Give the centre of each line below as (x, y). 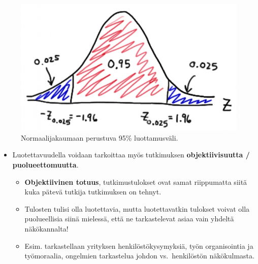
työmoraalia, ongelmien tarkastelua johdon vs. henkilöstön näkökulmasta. (139, 256)
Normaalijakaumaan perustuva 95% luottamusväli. (100, 137)
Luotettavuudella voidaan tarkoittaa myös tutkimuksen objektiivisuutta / (131, 155)
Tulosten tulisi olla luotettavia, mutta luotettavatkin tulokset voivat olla (137, 208)
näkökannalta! (46, 228)
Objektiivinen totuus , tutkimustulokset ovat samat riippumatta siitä (136, 181)
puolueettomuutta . (45, 164)
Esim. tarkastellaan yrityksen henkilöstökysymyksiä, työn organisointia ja (139, 245)
